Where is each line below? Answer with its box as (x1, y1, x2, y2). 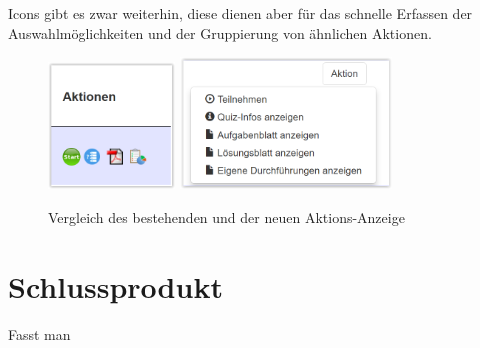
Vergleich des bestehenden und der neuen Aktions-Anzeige (48, 207, 405, 227)
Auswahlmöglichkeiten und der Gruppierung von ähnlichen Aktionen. (8, 22, 432, 43)
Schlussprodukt (8, 265, 223, 306)
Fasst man (8, 323, 71, 344)
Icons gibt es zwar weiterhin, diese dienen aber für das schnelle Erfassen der (8, 3, 473, 23)
